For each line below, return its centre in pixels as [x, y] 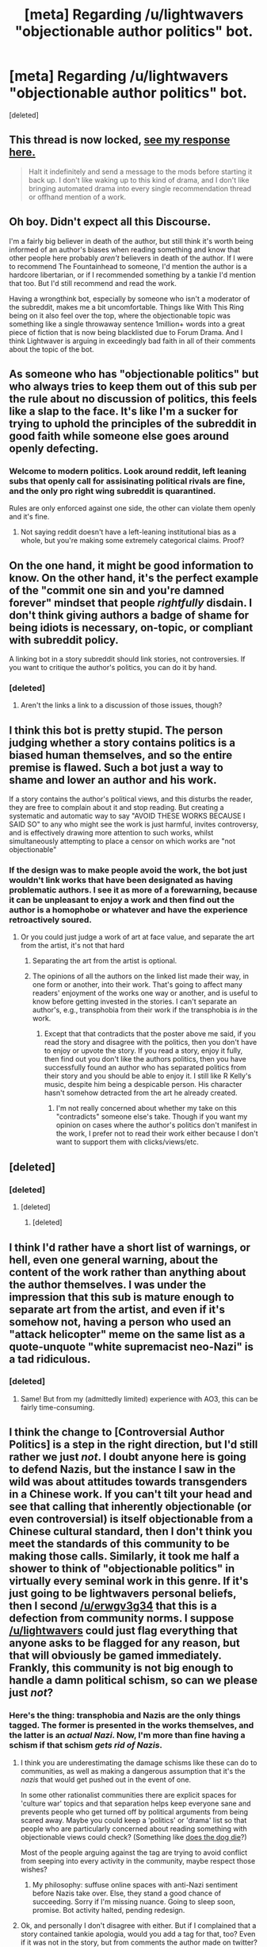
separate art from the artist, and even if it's [117, 1309]
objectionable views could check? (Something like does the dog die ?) [134, 1837]
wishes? [34, 1869]
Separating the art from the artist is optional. [105, 961]
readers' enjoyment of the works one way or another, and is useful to [145, 993]
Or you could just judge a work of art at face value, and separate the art [137, 937]
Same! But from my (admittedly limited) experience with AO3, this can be [139, 1398]
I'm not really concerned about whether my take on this [146, 1108]
